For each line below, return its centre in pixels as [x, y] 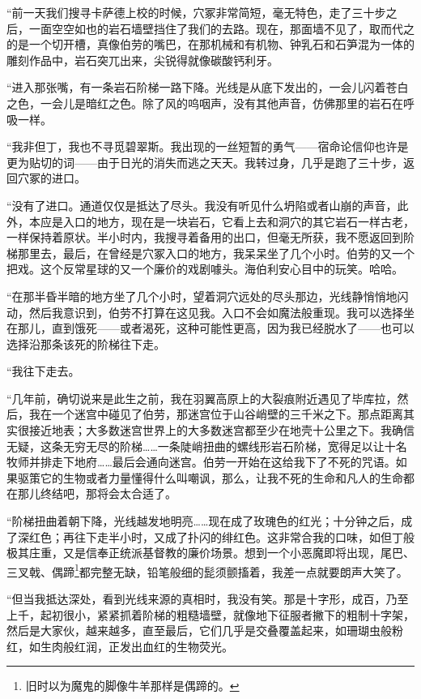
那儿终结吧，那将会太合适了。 [97, 493]
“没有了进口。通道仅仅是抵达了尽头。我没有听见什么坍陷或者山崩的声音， [202, 205]
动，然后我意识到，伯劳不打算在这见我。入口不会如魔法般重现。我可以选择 [205, 312]
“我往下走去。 [43, 371]
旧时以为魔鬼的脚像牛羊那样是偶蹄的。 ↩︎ [132, 686]
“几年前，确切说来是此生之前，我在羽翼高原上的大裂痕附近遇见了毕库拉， [202, 398]
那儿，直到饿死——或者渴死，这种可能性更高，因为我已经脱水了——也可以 [216, 328]
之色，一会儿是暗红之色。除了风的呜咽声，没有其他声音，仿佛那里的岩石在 [205, 103]
